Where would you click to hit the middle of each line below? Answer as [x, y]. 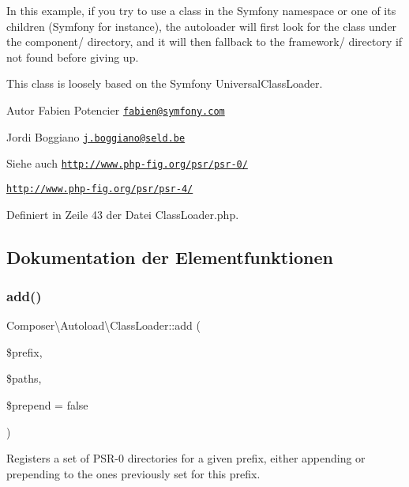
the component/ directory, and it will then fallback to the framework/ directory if [204, 42]
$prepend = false [47, 404]
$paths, [24, 378]
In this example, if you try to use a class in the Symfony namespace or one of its [201, 10]
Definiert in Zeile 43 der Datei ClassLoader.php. [123, 214]
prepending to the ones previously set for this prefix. [133, 473]
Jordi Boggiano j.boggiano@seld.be [96, 136]
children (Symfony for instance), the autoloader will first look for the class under [202, 26]
